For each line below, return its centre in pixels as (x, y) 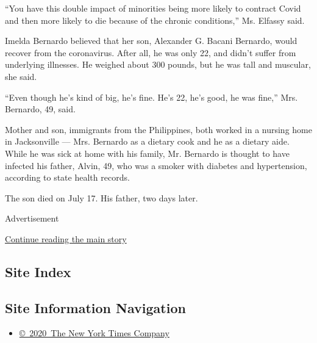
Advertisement (32, 218)
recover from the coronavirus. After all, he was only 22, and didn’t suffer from (151, 52)
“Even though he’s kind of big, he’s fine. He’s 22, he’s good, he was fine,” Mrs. (151, 97)
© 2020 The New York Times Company (94, 333)
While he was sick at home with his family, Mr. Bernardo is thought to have (147, 153)
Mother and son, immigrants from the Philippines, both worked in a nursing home (158, 129)
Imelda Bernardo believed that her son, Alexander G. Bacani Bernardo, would (151, 41)
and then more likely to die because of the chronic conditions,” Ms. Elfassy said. (155, 20)
